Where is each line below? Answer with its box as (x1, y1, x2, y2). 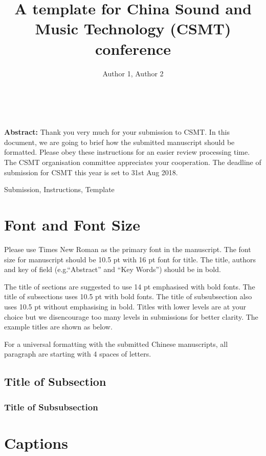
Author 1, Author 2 (102, 68, 164, 78)
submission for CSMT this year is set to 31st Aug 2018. (4, 167, 178, 177)
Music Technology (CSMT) (35, 18, 231, 39)
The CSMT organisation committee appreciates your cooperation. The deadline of (4, 157, 261, 168)
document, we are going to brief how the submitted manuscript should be (4, 136, 235, 147)
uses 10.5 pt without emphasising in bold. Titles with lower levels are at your (4, 301, 247, 312)
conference (95, 38, 171, 59)
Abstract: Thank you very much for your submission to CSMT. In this (4, 127, 230, 137)
